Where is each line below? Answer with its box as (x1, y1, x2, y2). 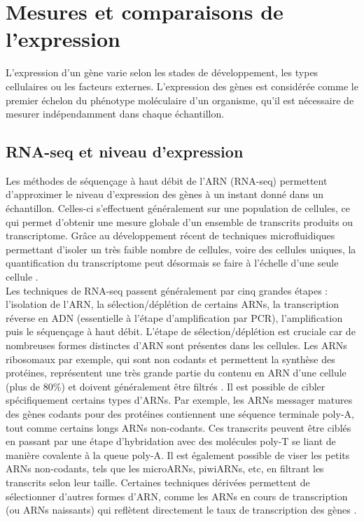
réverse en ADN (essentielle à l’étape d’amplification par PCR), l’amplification (6, 310, 343, 325)
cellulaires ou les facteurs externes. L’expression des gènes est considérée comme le (6, 78, 358, 93)
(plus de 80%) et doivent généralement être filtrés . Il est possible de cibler (6, 379, 325, 393)
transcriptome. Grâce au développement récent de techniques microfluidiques (6, 228, 335, 243)
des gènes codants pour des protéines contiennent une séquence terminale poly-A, (6, 406, 354, 421)
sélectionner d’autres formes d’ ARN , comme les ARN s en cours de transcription (6, 488, 348, 503)
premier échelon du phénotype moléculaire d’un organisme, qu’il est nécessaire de (6, 92, 354, 107)
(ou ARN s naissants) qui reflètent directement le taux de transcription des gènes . (6, 502, 357, 517)
